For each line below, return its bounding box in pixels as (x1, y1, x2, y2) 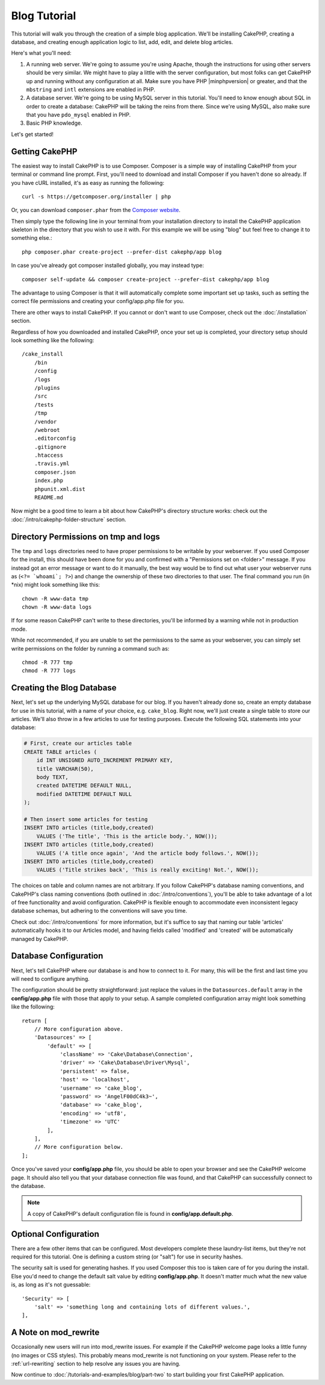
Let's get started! (11, 130, 54, 138)
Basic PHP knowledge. (26, 119, 82, 127)
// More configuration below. (34, 1143, 123, 1151)
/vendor (34, 418, 57, 425)
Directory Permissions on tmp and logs (11, 531, 161, 542)
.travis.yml (34, 460, 70, 467)
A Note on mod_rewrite (11, 1327, 100, 1337)
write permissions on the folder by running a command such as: (11, 645, 170, 652)
